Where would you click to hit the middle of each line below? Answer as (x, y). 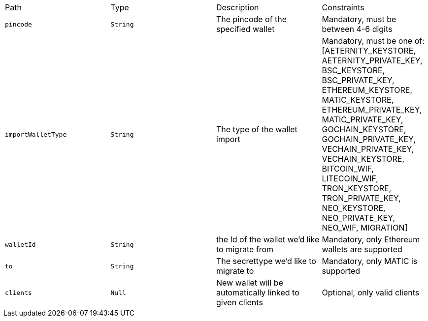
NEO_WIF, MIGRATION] (365, 228)
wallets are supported (362, 249)
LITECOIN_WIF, (350, 178)
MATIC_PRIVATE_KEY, (362, 119)
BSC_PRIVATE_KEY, (358, 80)
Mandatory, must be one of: (373, 41)
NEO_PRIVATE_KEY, (359, 218)
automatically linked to (258, 292)
